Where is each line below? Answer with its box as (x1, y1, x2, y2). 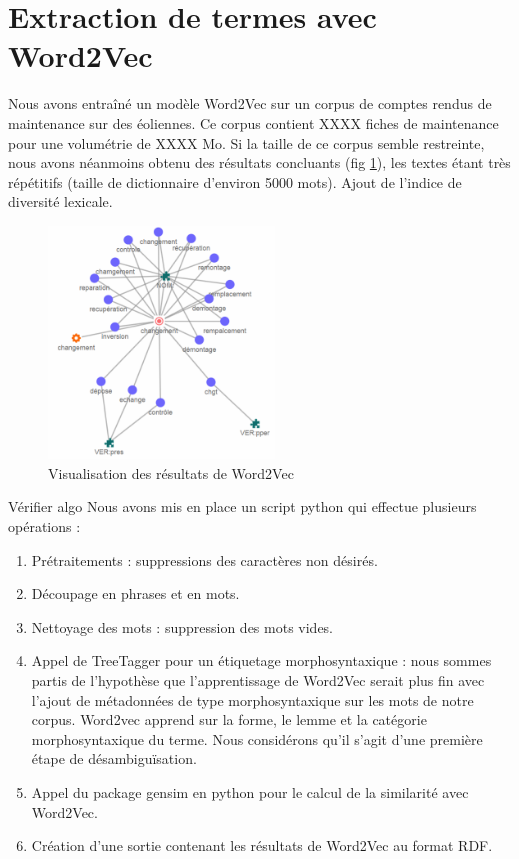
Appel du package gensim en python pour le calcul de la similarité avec (31, 781, 469, 802)
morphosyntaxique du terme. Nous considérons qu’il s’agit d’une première (31, 728, 483, 749)
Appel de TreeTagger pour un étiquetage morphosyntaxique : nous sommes (31, 650, 492, 671)
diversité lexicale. (8, 191, 113, 212)
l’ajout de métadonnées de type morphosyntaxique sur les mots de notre (31, 689, 474, 710)
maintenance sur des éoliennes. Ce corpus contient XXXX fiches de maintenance (8, 112, 499, 133)
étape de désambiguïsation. (31, 748, 197, 769)
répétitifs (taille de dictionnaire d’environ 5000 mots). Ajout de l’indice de (8, 171, 462, 192)
